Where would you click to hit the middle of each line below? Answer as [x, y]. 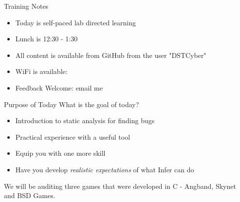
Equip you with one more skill [60, 153]
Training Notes [26, 6]
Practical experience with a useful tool [73, 137]
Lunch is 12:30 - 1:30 [46, 39]
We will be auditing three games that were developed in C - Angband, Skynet [120, 186]
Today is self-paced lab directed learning [75, 22]
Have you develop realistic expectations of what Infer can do [105, 169]
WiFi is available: [41, 71]
